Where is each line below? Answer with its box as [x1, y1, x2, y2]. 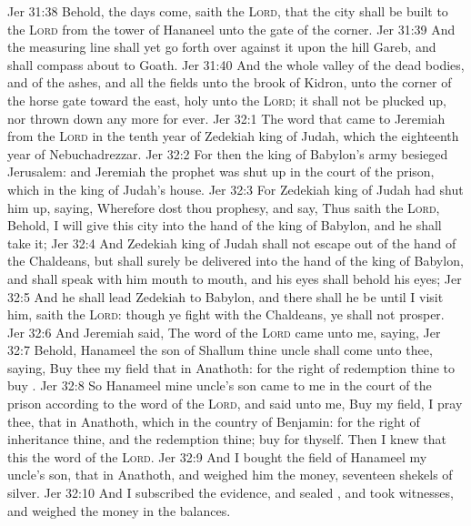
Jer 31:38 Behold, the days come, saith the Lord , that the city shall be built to [7, 2, 448, 20]
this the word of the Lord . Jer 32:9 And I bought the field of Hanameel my [7, 447, 427, 466]
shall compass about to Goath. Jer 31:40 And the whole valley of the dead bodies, [7, 55, 465, 74]
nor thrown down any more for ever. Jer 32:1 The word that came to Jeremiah [7, 108, 446, 127]
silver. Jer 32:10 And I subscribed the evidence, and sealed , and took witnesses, [7, 483, 454, 502]
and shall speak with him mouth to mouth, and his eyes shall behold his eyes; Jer [7, 268, 462, 288]
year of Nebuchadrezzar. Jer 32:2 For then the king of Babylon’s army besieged [7, 144, 448, 163]
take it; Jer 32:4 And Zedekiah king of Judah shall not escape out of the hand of [7, 233, 456, 252]
